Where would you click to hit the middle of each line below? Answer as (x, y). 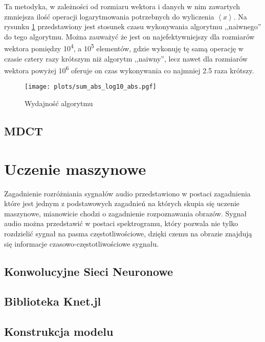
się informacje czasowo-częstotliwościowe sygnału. (82, 243)
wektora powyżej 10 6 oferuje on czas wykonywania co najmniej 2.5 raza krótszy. (129, 69)
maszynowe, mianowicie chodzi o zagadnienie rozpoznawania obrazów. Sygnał (126, 213)
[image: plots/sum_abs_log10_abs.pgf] (91, 87)
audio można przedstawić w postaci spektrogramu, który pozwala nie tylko (121, 223)
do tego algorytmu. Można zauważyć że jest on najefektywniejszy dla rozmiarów (129, 36)
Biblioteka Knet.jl (53, 301)
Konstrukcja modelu (59, 331)
